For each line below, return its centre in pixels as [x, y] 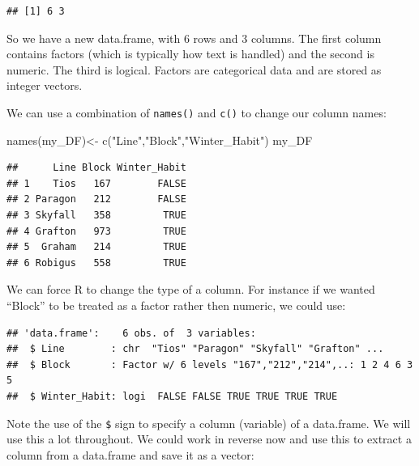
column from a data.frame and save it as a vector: [130, 454]
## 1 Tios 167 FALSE [96, 183]
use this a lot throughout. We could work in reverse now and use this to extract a [209, 439]
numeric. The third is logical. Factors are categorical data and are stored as [194, 69]
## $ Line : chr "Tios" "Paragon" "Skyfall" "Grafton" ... [195, 349]
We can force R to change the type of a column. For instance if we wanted [191, 289]
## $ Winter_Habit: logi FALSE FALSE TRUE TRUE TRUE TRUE [172, 396]
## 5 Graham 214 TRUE [96, 247]
